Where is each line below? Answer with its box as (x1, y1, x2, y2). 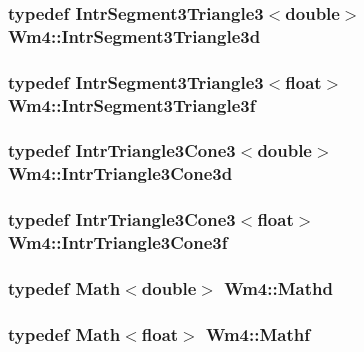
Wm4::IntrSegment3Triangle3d (8, 23, 261, 48)
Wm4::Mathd (224, 275, 333, 300)
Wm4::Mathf (206, 321, 310, 346)
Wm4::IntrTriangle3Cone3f (8, 230, 228, 255)
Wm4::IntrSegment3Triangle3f (8, 92, 256, 117)
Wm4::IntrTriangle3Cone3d (8, 161, 233, 186)
